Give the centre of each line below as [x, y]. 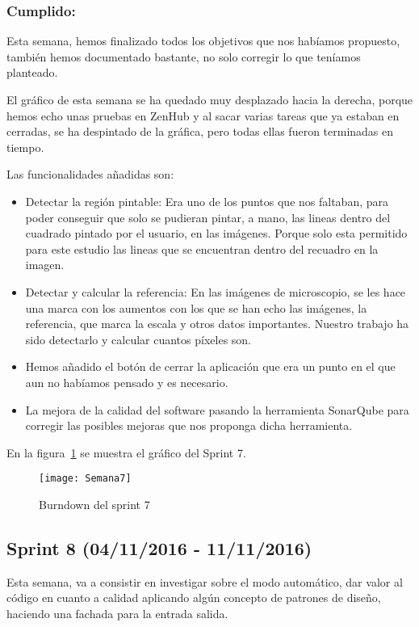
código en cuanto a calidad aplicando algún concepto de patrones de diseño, [194, 598]
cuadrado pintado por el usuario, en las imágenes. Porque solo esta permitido [216, 233]
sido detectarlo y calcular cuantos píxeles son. [138, 339]
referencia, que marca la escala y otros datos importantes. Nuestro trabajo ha [217, 324]
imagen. [45, 265]
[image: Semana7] [85, 479]
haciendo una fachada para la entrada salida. [117, 613]
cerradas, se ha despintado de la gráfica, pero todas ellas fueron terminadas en [200, 131]
